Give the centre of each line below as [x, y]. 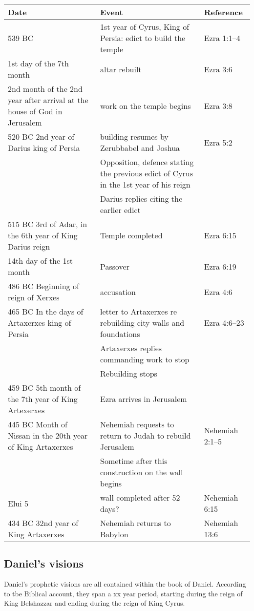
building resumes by [134, 137]
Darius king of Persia [44, 148]
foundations [120, 334]
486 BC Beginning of [43, 286]
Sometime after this [134, 461]
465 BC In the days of [46, 311]
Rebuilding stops [129, 373]
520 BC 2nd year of [41, 137]
